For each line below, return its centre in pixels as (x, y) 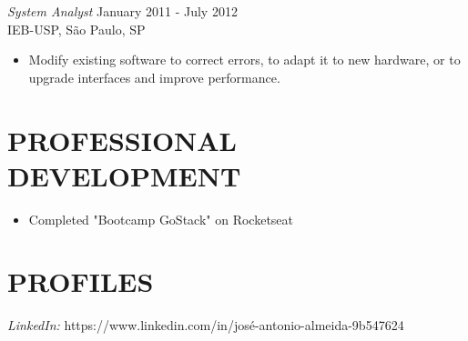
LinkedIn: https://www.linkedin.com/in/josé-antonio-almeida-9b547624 (206, 325)
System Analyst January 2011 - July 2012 (122, 11)
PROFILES (81, 281)
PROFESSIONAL (122, 140)
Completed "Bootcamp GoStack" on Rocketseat (161, 219)
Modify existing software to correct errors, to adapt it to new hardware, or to (244, 60)
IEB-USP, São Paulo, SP (76, 29)
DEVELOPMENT (124, 175)
